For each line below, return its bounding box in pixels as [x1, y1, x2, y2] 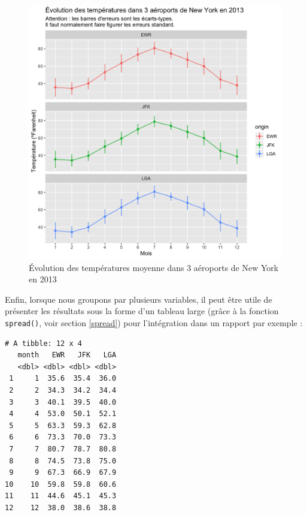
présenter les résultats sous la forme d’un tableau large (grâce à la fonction [5, 305, 279, 317]
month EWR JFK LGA [17, 351, 117, 360]
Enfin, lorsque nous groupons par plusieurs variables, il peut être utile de [5, 293, 272, 305]
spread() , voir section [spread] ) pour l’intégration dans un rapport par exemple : [5, 316, 303, 329]
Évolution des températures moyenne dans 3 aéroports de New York [29, 261, 279, 273]
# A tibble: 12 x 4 [5, 339, 82, 348]
